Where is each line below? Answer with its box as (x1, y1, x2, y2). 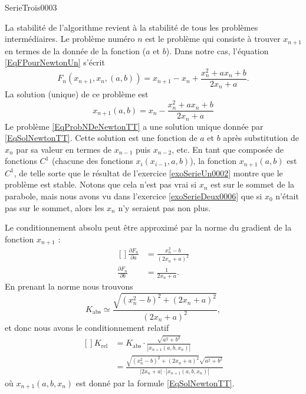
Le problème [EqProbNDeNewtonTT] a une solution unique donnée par (5, 120, 264, 132)
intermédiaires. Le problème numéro (5, 32, 135, 45)
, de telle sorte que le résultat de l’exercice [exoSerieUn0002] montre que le (14, 166, 283, 179)
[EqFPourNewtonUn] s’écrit (5, 56, 105, 68)
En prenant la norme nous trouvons (5, 280, 133, 293)
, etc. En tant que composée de (172, 143, 284, 155)
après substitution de (223, 132, 299, 144)
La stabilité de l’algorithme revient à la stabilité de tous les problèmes (5, 21, 258, 33)
